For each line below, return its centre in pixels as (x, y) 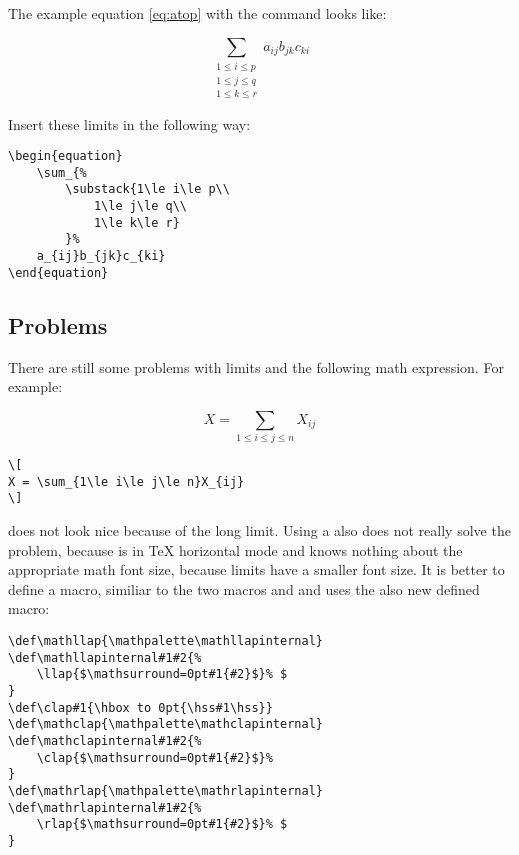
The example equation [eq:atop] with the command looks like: (197, 13)
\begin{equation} (65, 156)
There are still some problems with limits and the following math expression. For (256, 366)
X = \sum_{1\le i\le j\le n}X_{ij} (126, 481)
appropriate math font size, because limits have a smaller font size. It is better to (256, 569)
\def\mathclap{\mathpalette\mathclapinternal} (165, 724)
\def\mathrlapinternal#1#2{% (105, 807)
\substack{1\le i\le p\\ (147, 189)
